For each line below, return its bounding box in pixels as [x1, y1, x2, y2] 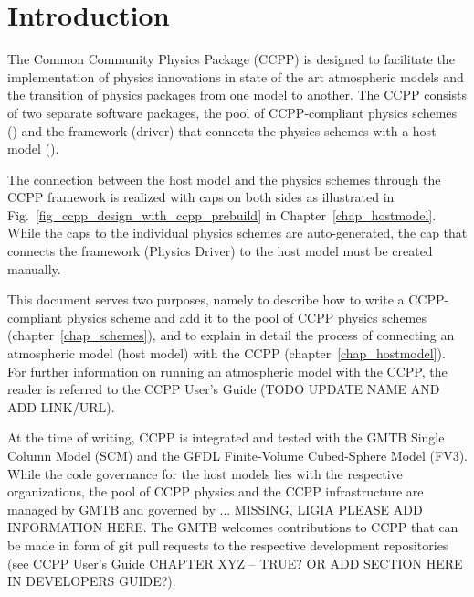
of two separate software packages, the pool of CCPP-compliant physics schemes [7, 102, 458, 122]
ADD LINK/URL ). [7, 397, 115, 416]
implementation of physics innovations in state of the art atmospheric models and [7, 67, 464, 86]
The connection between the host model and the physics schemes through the [7, 169, 441, 188]
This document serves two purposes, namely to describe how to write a [7, 290, 405, 309]
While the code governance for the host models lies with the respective [7, 464, 403, 483]
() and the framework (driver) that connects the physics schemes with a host [7, 121, 437, 140]
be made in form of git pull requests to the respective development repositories [7, 535, 448, 554]
